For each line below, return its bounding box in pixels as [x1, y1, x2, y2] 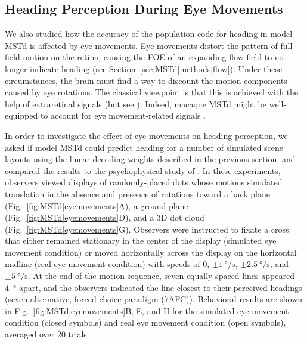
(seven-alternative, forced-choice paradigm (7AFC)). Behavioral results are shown [5, 293, 303, 305]
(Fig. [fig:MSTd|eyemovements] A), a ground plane [5, 199, 188, 212]
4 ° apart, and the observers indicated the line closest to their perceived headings [5, 281, 302, 293]
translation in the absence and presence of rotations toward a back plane [5, 187, 270, 200]
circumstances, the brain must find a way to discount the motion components [5, 74, 287, 86]
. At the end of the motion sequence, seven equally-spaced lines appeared [27, 269, 294, 282]
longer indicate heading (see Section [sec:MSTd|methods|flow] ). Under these [5, 62, 283, 75]
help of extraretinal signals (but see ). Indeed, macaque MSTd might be [5, 97, 266, 110]
